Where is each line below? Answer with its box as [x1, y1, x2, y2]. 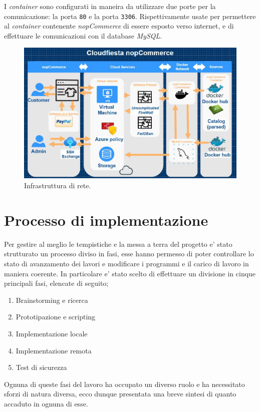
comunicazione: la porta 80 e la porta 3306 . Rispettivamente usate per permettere [4, 11, 256, 21]
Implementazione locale [16, 328, 88, 338]
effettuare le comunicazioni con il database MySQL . [4, 30, 162, 41]
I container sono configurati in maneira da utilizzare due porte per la [4, 1, 216, 11]
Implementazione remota [16, 345, 92, 355]
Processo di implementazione [4, 209, 208, 230]
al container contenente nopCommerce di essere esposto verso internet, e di [4, 21, 234, 31]
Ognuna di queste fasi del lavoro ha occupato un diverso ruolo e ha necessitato [4, 378, 245, 389]
